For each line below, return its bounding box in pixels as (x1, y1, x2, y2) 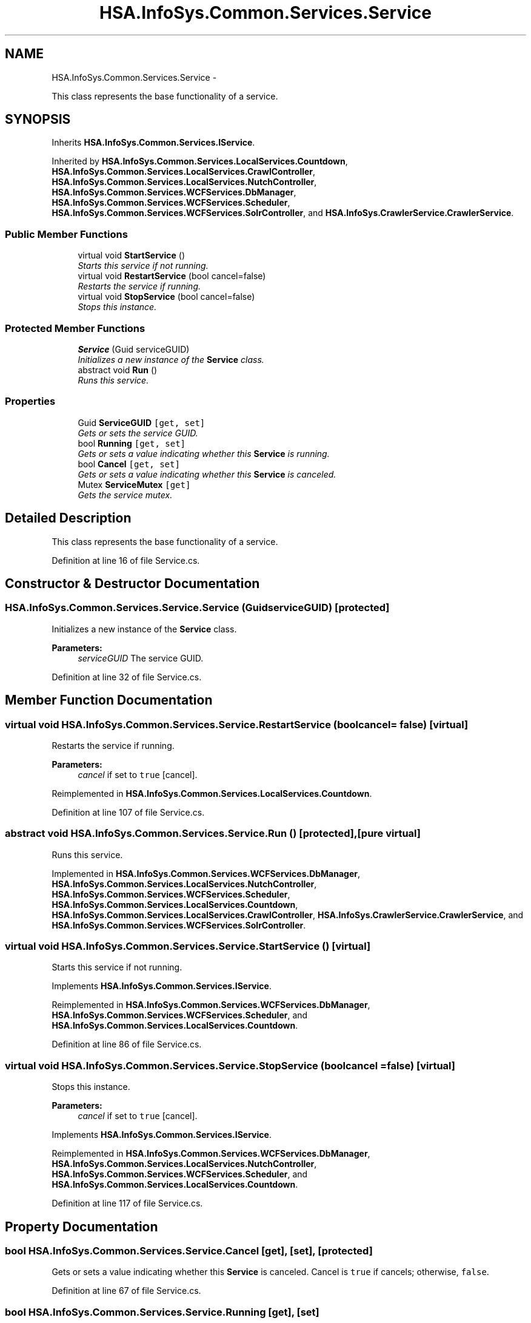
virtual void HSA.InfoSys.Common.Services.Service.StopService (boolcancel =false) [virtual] (5, 1059, 456, 1072)
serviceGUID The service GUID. (78, 652, 204, 663)
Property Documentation (5, 1219, 158, 1234)
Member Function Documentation (5, 692, 213, 708)
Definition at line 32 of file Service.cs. (52, 671, 202, 682)
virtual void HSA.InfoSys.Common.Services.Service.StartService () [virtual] (5, 940, 371, 953)
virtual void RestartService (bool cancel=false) (78, 271, 266, 282)
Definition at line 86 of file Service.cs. (52, 1039, 202, 1050)
